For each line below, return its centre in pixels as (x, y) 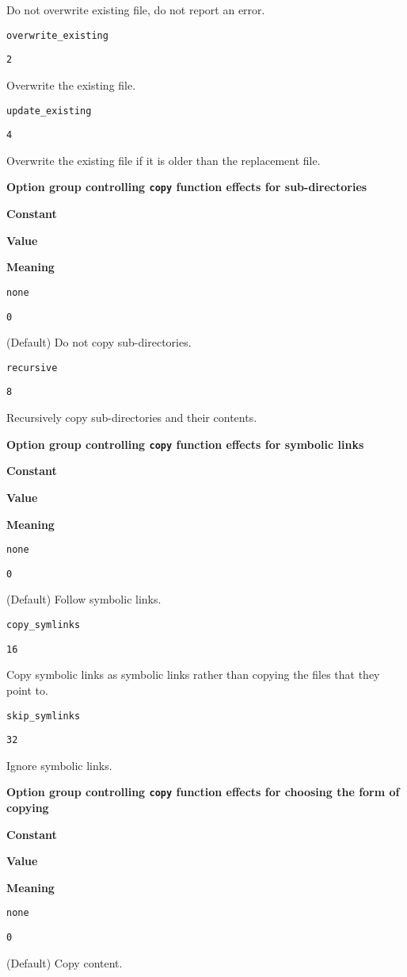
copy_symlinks (44, 625)
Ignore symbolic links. (59, 765)
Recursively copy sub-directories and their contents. (132, 418)
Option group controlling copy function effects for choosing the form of (203, 792)
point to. (27, 690)
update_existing (49, 111)
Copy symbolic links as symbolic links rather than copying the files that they (193, 674)
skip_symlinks (44, 716)
